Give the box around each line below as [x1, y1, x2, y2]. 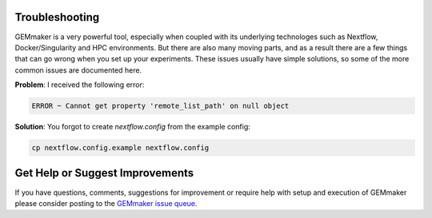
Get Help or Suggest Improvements [14, 166, 194, 180]
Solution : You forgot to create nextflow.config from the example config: [14, 122, 251, 132]
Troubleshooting [14, 10, 100, 24]
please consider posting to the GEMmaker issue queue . [14, 198, 198, 208]
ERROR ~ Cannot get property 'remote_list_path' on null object [31, 101, 290, 111]
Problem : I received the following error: [14, 80, 145, 89]
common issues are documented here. [14, 65, 142, 75]
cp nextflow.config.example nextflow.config [31, 144, 210, 153]
